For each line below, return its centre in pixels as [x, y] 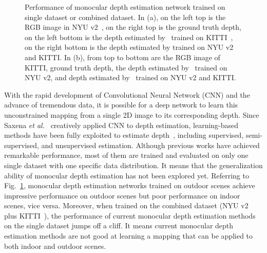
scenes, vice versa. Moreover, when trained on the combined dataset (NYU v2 [126, 205]
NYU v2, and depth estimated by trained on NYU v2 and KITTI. [130, 77]
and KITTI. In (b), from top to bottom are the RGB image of [122, 57]
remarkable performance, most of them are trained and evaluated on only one [126, 155]
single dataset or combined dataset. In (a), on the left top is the [125, 17]
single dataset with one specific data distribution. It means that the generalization [133, 165]
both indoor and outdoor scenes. [55, 246]
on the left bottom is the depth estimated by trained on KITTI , [129, 37]
